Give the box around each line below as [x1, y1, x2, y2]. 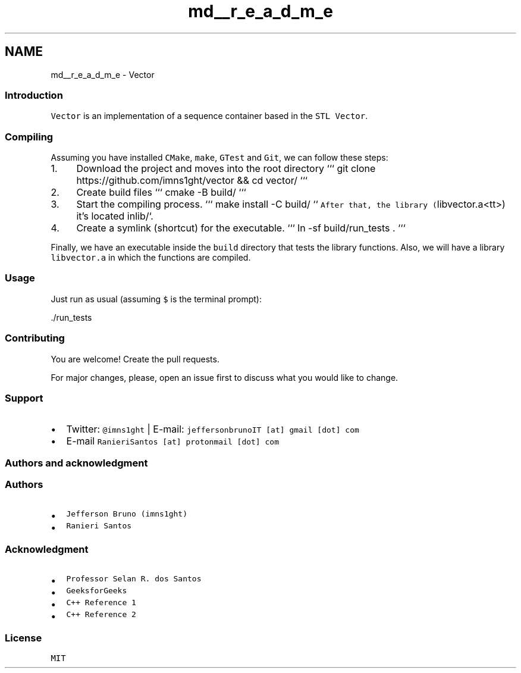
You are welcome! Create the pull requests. [51, 353, 219, 364]
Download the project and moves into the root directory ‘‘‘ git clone [76, 162, 376, 175]
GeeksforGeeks [66, 586, 127, 596]
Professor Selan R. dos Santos [66, 574, 202, 584]
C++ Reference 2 [66, 610, 136, 619]
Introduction [5, 89, 63, 101]
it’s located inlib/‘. [76, 210, 153, 223]
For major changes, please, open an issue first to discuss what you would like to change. [51, 372, 398, 383]
